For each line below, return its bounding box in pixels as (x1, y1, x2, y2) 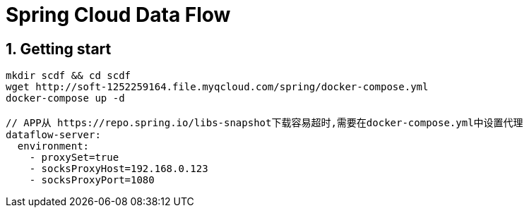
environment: (17, 140, 90, 152)
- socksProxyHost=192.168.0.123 (29, 163, 208, 175)
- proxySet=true (29, 152, 119, 164)
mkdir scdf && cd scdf (6, 70, 131, 82)
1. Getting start (6, 39, 112, 58)
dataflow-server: (6, 129, 101, 141)
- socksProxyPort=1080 (29, 174, 155, 186)
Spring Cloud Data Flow (6, 3, 231, 27)
